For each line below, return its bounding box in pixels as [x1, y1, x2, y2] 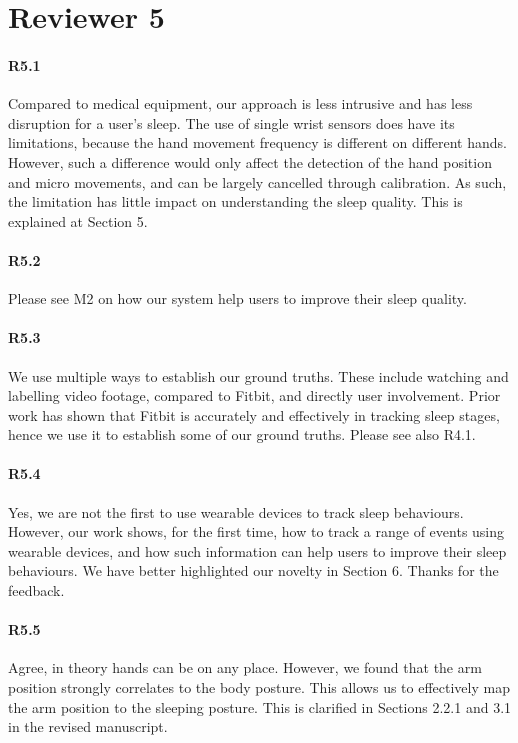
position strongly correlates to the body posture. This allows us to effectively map [8, 677, 510, 698]
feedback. [8, 580, 65, 601]
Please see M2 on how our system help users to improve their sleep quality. [8, 288, 467, 309]
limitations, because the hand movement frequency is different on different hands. [8, 132, 507, 153]
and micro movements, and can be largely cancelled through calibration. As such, [8, 171, 507, 192]
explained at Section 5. [8, 210, 148, 231]
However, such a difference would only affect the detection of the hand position [8, 151, 492, 172]
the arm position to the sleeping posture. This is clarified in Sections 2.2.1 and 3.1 [8, 696, 512, 717]
